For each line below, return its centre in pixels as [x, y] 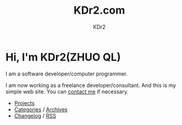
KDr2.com [99, 10]
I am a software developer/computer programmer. [67, 74]
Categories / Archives [41, 109]
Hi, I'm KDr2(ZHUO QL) [63, 57]
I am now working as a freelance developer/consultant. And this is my [91, 85]
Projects [24, 103]
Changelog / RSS [35, 115]
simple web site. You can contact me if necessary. [67, 91]
